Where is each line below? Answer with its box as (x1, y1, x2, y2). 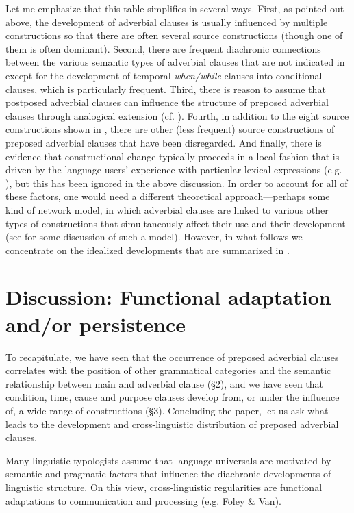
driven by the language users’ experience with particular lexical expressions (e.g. (5, 162, 342, 177)
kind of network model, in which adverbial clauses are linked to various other (5, 202, 329, 216)
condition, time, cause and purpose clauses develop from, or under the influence (5, 390, 340, 404)
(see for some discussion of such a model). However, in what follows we (5, 229, 303, 244)
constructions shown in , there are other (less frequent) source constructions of (5, 122, 335, 136)
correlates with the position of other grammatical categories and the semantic (5, 363, 331, 377)
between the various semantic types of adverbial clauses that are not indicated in (5, 55, 345, 69)
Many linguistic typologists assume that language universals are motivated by (5, 453, 331, 467)
